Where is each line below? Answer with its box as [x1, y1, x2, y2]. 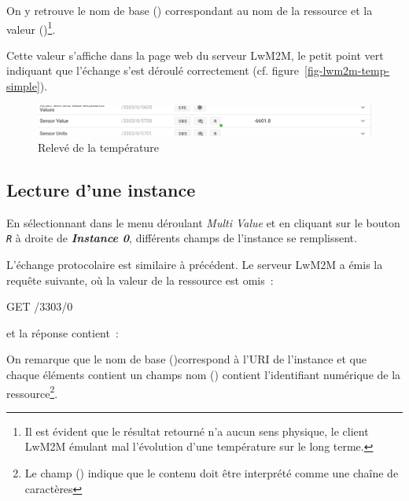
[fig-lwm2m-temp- [304, 62, 390, 79]
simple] [6, 78, 40, 94]
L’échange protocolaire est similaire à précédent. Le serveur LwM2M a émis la [6, 256, 383, 273]
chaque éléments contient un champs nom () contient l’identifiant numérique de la [6, 366, 401, 382]
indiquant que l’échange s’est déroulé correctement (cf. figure [6, 62, 300, 79]
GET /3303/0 [6, 298, 73, 315]
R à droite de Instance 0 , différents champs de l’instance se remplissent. [6, 230, 357, 246]
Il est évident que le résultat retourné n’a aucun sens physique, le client [24, 422, 369, 439]
